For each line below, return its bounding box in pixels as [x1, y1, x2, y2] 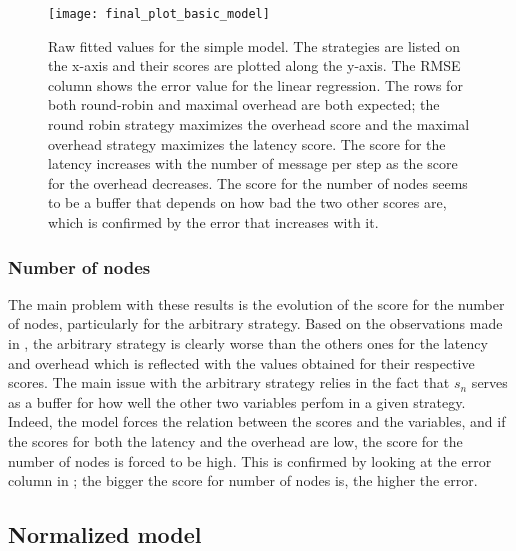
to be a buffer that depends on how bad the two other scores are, [48, 192, 447, 213]
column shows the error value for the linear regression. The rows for [48, 74, 463, 95]
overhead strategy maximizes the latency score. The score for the [48, 133, 446, 154]
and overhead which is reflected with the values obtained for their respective [8, 352, 475, 373]
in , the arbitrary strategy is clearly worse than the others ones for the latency [8, 333, 488, 353]
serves [471, 372, 508, 393]
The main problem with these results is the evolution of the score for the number [8, 293, 505, 314]
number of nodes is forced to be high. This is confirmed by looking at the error [8, 450, 492, 471]
